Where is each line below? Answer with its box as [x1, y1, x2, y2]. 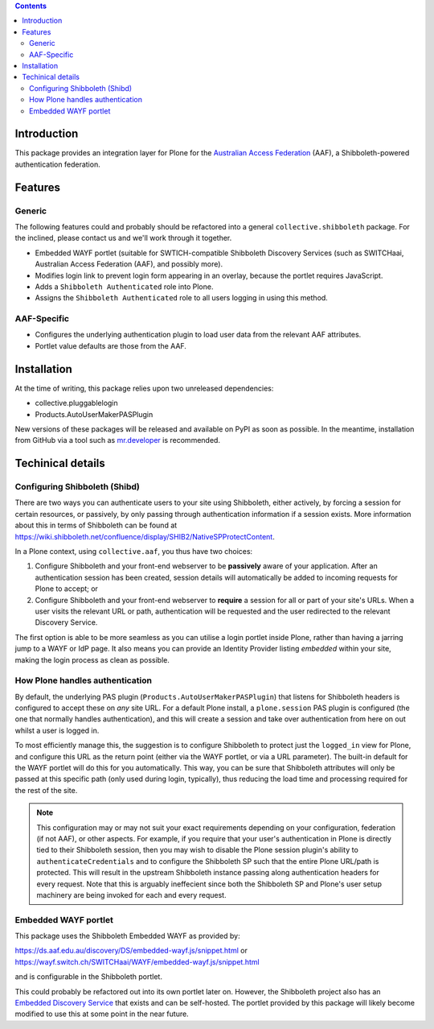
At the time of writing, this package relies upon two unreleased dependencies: [14, 383, 274, 393]
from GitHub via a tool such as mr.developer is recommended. [14, 436, 221, 445]
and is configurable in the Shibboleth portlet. [14, 972, 162, 981]
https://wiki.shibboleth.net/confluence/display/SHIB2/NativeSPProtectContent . [14, 531, 275, 541]
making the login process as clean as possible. [14, 655, 170, 664]
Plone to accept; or [35, 584, 98, 593]
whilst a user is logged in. [14, 725, 100, 735]
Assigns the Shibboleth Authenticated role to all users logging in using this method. [35, 293, 329, 303]
